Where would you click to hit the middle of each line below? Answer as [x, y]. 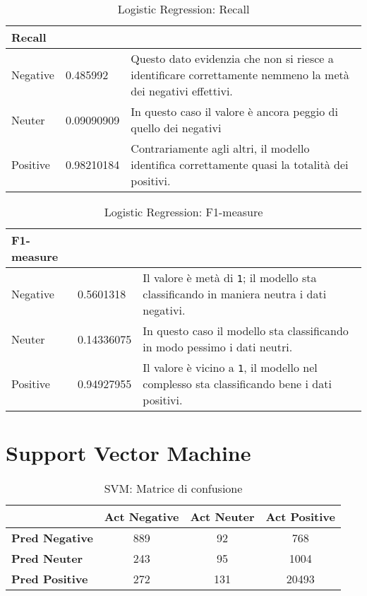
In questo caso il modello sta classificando [246, 331]
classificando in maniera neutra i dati [235, 294]
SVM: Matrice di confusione [173, 489]
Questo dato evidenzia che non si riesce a [232, 58]
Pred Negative [52, 538]
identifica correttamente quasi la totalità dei [240, 164]
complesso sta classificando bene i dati [237, 384]
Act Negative [142, 517]
